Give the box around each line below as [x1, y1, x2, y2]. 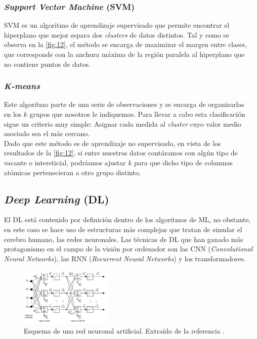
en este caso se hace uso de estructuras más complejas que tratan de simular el [4, 224, 242, 234]
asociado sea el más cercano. [4, 128, 90, 139]
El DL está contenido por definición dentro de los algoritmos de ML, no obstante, [4, 214, 251, 225]
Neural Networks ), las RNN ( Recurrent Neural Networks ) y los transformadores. [4, 253, 246, 263]
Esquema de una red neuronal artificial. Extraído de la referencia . [24, 326, 225, 336]
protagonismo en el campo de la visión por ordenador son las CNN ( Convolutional [4, 243, 253, 254]
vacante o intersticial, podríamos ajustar [4, 157, 126, 167]
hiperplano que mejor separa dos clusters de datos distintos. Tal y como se [4, 29, 229, 40]
